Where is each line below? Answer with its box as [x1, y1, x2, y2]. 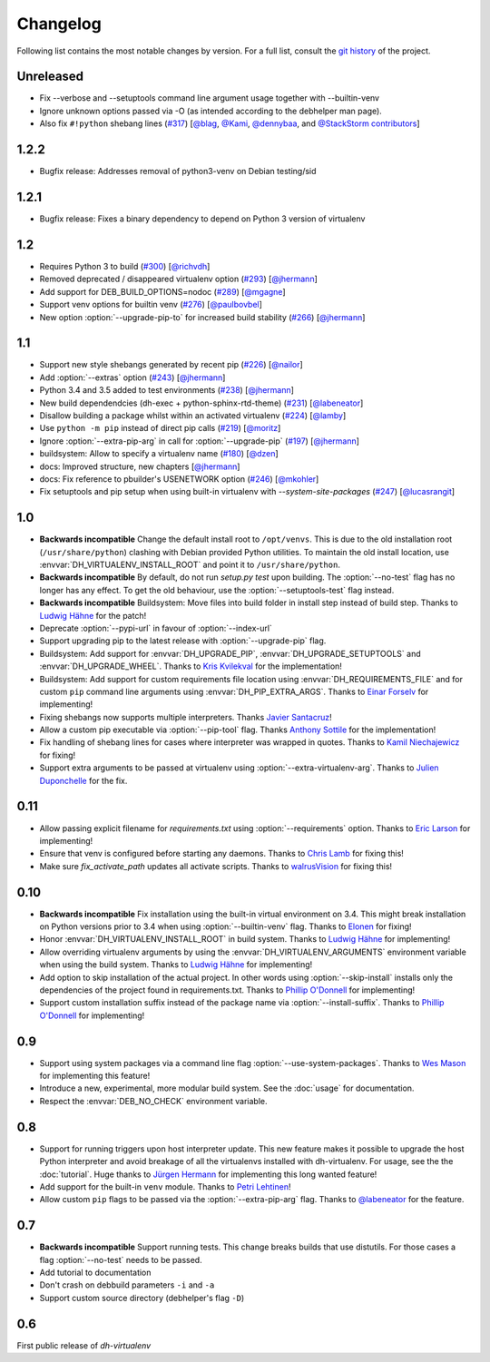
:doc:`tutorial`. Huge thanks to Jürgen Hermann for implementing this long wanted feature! [39, 1169, 377, 1180]
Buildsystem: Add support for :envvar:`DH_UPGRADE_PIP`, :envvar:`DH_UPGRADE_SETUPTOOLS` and [39, 648, 421, 659]
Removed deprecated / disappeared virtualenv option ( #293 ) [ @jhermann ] [39, 273, 318, 285]
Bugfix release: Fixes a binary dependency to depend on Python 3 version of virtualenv [39, 213, 366, 224]
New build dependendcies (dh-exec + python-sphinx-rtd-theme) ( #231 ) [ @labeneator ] [39, 397, 364, 408]
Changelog [16, 14, 102, 34]
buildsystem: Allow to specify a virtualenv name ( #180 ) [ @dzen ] [39, 448, 279, 459]
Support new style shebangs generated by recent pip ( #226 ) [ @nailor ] [39, 359, 303, 370]
